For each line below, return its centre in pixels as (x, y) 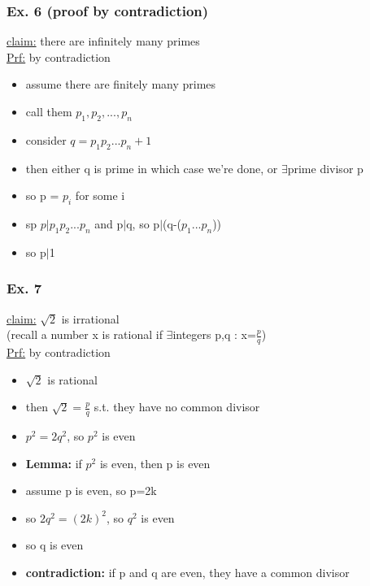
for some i (100, 195)
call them (49, 111)
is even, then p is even (155, 463)
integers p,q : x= (214, 334)
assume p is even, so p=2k (91, 491)
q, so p (143, 223)
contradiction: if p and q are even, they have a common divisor (187, 572)
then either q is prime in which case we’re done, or (152, 168)
